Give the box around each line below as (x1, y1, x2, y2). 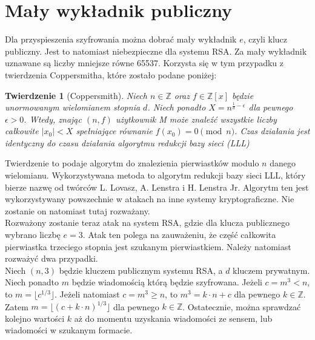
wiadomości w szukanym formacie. (5, 324, 133, 336)
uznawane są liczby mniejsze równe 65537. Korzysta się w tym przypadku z (5, 56, 284, 69)
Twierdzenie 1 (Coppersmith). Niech (5, 89, 147, 101)
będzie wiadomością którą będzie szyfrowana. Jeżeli (71, 276, 262, 288)
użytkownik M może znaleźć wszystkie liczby (115, 112, 277, 125)
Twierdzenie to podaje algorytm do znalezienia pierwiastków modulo (5, 157, 259, 169)
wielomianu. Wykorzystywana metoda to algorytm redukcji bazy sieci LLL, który (5, 169, 306, 182)
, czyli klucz (243, 33, 288, 46)
